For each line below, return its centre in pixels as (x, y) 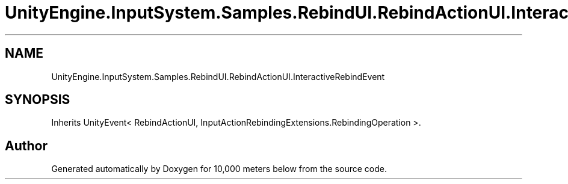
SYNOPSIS (38, 100)
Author (26, 146)
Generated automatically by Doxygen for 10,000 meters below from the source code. (219, 169)
